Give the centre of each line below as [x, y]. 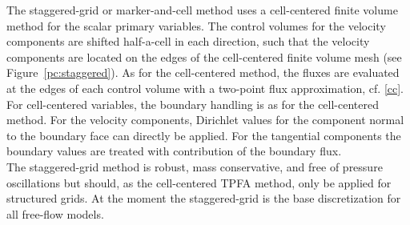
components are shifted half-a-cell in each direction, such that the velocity [188, 41]
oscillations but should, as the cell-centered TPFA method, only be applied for [199, 182]
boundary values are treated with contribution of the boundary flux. [174, 151]
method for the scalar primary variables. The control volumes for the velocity [196, 25]
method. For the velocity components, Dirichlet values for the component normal [205, 120]
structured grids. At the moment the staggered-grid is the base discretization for [204, 198]
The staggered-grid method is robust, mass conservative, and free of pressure [195, 166]
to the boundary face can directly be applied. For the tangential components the [204, 135]
